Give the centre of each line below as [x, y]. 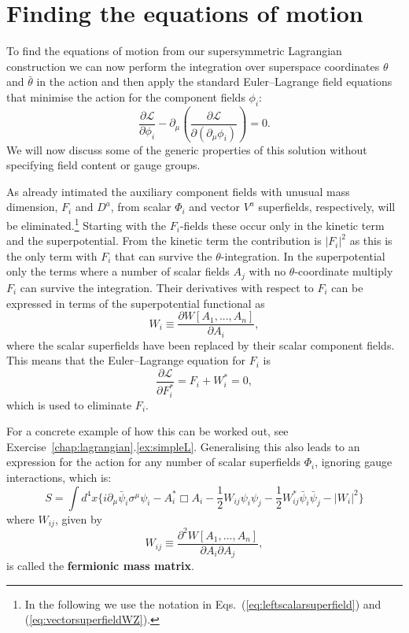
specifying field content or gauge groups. [103, 165]
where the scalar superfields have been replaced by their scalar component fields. [201, 344]
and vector [214, 207]
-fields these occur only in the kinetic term [282, 225]
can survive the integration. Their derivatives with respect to [167, 287]
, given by [78, 518]
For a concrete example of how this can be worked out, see [147, 431]
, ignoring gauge [354, 462]
